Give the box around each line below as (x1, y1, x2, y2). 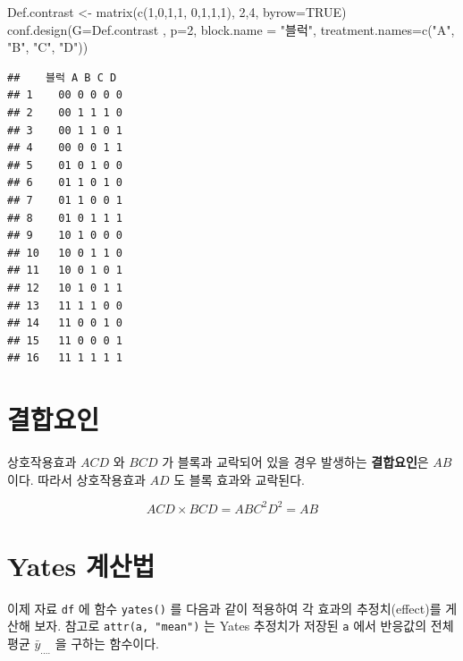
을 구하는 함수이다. (55, 634, 159, 653)
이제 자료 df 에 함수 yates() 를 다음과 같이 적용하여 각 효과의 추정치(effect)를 (7, 598, 442, 617)
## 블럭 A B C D (7, 71, 117, 84)
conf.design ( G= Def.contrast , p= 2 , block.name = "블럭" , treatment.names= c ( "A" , (7, 20, 455, 38)
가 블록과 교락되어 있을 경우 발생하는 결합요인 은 (162, 453, 429, 470)
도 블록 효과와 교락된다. (173, 470, 305, 488)
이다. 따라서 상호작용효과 (7, 470, 146, 488)
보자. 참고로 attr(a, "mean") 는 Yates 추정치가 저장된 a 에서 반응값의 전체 (34, 616, 454, 635)
